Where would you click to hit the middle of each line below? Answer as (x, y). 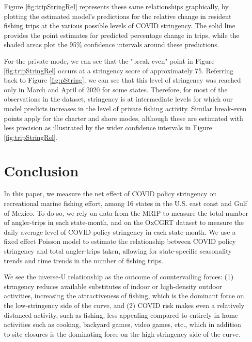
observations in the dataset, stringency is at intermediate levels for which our (118, 99)
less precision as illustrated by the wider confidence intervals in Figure (108, 128)
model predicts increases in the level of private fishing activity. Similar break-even (125, 108)
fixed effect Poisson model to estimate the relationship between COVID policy (120, 241)
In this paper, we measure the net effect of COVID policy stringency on (110, 194)
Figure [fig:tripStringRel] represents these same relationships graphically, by (116, 6)
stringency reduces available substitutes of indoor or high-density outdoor (113, 286)
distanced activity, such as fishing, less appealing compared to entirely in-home (121, 315)
